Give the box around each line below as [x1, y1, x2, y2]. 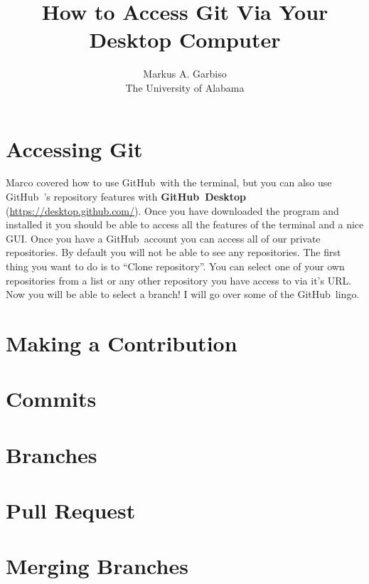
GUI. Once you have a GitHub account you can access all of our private [6, 230, 321, 245]
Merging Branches [6, 551, 188, 580]
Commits [6, 384, 97, 413]
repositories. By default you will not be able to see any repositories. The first [6, 245, 341, 260]
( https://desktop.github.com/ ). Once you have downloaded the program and [6, 203, 339, 218]
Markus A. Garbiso [143, 66, 227, 81]
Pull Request [6, 496, 136, 525]
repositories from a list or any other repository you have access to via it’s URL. [6, 272, 352, 287]
